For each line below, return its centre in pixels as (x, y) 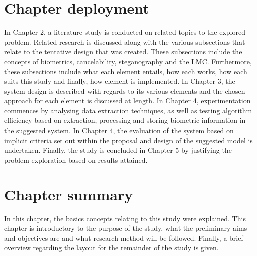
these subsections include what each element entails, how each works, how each (126, 71)
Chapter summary (69, 194)
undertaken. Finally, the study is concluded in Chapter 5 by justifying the (118, 150)
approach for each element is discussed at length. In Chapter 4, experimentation (127, 101)
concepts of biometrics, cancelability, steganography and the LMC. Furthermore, (128, 61)
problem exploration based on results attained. (76, 159)
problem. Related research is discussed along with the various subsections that (125, 41)
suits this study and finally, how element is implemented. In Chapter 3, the (120, 81)
